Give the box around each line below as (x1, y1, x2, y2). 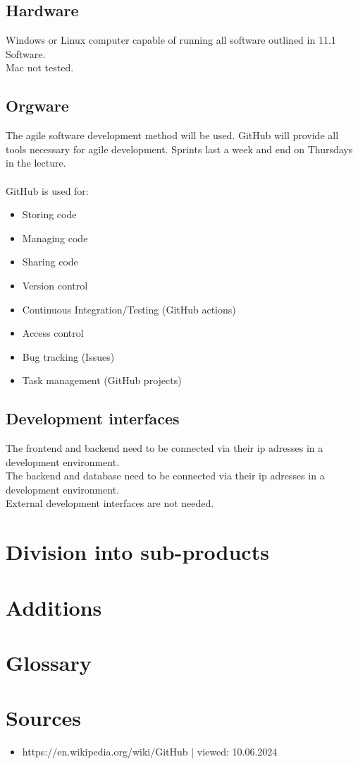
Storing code (22, 207, 77, 222)
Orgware (6, 95, 69, 117)
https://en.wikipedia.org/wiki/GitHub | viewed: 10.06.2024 (22, 744, 278, 759)
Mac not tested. (6, 60, 74, 75)
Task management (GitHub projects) (22, 373, 182, 388)
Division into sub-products (6, 537, 269, 566)
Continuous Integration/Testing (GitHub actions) (22, 302, 236, 316)
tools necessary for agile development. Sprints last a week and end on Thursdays (6, 141, 353, 156)
